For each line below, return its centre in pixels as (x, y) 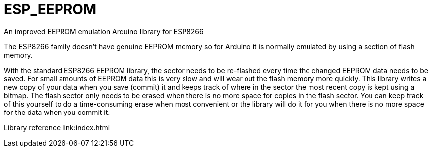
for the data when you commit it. (57, 112)
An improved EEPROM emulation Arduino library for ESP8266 (104, 31)
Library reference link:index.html (57, 127)
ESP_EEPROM (50, 9)
